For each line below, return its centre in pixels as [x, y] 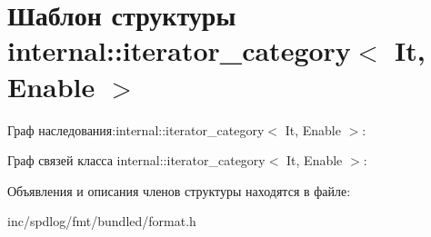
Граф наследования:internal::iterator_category [136, 129]
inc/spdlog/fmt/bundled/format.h [102, 221]
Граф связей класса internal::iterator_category [136, 160]
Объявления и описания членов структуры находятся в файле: [179, 190]
